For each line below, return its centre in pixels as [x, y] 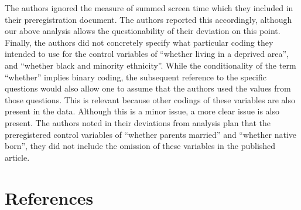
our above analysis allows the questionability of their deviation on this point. [143, 31]
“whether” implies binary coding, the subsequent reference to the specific [136, 77]
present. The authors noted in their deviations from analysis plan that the [138, 122]
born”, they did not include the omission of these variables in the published [140, 146]
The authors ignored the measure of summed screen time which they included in [149, 8]
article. [17, 157]
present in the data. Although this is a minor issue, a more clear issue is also [142, 111]
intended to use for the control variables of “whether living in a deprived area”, [147, 54]
